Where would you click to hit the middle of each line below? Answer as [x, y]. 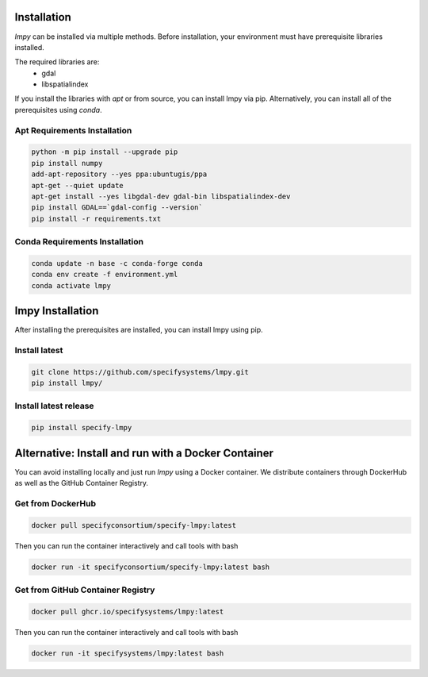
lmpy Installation [57, 311]
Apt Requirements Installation [73, 130]
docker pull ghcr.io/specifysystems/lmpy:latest [128, 612]
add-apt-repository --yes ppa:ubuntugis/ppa [119, 174]
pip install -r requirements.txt [96, 219]
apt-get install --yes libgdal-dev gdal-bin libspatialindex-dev [161, 196]
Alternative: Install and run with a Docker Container [144, 453]
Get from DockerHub [55, 503]
